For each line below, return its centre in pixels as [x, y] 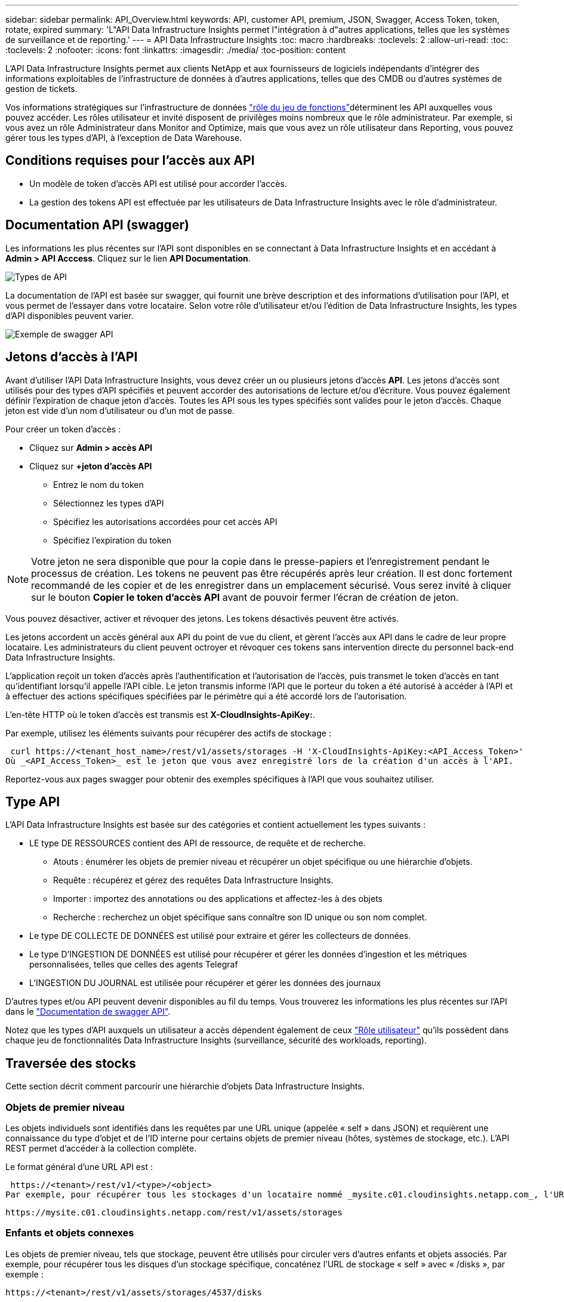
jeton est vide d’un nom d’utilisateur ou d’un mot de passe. [120, 410]
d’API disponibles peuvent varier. [70, 315]
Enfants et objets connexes [70, 1233]
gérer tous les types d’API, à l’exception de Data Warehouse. [124, 138]
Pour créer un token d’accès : [63, 429]
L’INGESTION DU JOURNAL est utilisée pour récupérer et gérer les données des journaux [205, 983]
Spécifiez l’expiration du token [113, 540]
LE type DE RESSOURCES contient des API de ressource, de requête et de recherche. [198, 843]
